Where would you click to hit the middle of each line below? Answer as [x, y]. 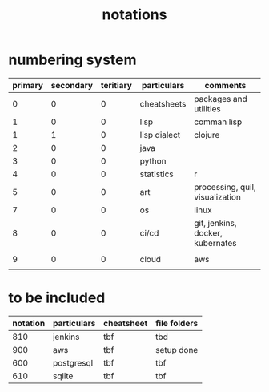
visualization [218, 196]
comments [225, 85]
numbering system [73, 60]
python [153, 160]
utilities [208, 108]
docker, [208, 232]
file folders [177, 323]
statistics [157, 174]
